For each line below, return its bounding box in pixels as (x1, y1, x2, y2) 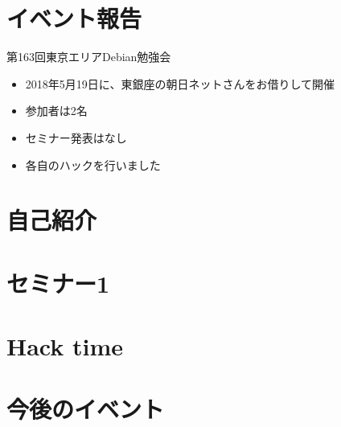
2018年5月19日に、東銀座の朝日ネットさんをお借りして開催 (25, 75, 335, 92)
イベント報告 (6, 2, 142, 35)
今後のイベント (6, 392, 165, 425)
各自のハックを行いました (25, 156, 161, 173)
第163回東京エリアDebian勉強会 (6, 48, 171, 65)
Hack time (6, 330, 124, 363)
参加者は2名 (25, 102, 88, 119)
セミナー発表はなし (25, 129, 127, 146)
